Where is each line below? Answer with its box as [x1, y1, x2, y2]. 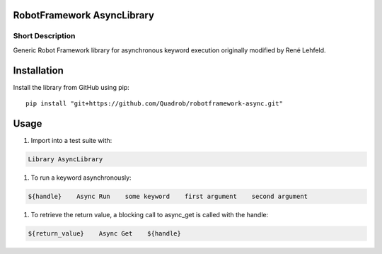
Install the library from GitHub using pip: [13, 83, 130, 91]
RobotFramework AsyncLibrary [13, 9, 155, 21]
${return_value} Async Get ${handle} [28, 229, 182, 237]
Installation [13, 64, 64, 76]
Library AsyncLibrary [28, 155, 103, 163]
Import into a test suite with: [30, 136, 112, 144]
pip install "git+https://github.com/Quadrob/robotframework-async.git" [25, 100, 283, 108]
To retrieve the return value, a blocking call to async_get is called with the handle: [30, 210, 269, 219]
